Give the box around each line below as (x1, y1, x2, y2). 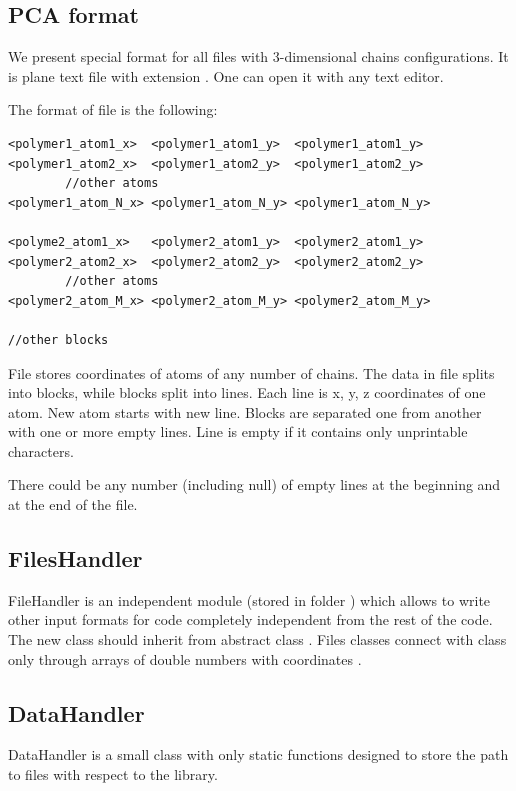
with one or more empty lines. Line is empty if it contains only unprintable (8, 421, 468, 442)
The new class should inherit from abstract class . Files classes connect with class (8, 629, 507, 650)
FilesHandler (8, 543, 143, 574)
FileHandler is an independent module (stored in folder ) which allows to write (8, 589, 491, 610)
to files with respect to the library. (8, 764, 218, 785)
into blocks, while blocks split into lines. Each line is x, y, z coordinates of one (8, 382, 486, 403)
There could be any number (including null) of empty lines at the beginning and (8, 474, 501, 495)
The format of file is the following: (8, 99, 218, 120)
